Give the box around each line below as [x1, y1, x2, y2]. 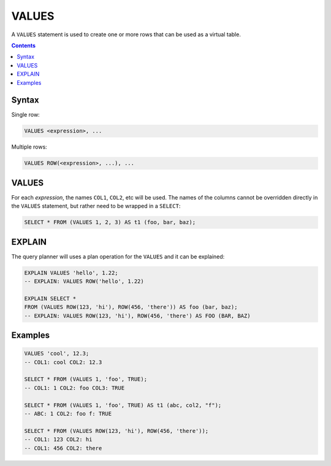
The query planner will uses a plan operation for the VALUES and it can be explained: [11, 252, 225, 260]
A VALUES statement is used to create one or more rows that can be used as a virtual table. [11, 31, 242, 38]
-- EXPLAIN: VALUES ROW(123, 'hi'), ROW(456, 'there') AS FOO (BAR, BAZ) [24, 312, 251, 319]
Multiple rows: [11, 143, 47, 150]
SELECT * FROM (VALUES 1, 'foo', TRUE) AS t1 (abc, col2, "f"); [24, 402, 222, 408]
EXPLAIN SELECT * [24, 295, 77, 302]
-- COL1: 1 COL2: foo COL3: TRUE [24, 384, 125, 391]
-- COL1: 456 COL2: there [24, 445, 102, 451]
